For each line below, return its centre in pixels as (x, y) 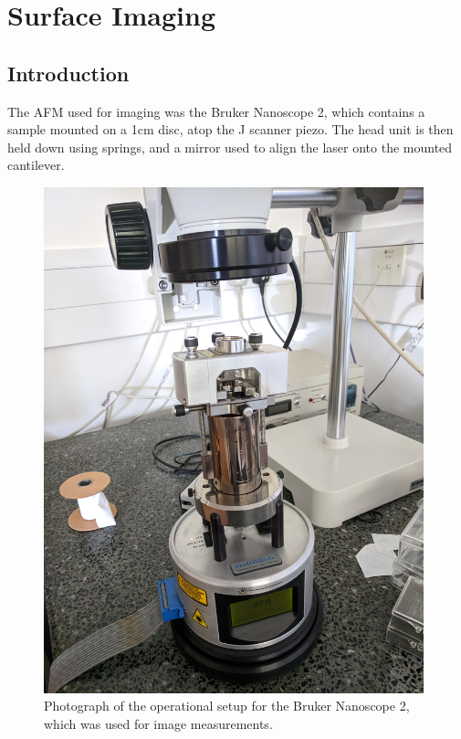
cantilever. (36, 165)
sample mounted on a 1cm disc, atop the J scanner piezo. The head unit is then (230, 129)
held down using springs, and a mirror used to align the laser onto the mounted (230, 147)
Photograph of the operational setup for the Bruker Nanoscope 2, (227, 706)
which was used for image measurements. (158, 723)
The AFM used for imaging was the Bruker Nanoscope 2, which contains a (216, 111)
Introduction (68, 73)
